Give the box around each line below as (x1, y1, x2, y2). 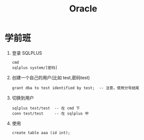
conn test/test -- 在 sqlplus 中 (11, 111, 89, 116)
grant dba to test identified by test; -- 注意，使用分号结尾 (11, 85, 140, 90)
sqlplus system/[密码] (11, 65, 58, 70)
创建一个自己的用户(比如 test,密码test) (11, 74, 90, 80)
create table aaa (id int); (11, 130, 70, 135)
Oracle (69, 3, 98, 14)
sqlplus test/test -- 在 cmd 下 (11, 106, 80, 111)
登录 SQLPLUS (11, 50, 42, 56)
